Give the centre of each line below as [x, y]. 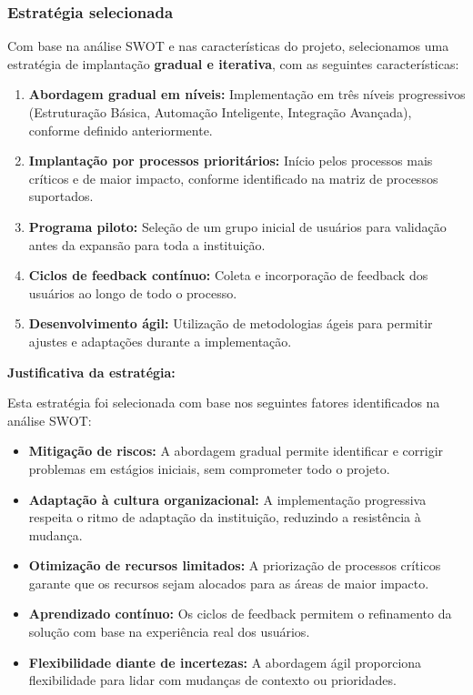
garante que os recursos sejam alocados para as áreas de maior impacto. [229, 583]
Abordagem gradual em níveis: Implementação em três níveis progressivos [247, 94]
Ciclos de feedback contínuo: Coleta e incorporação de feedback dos [228, 275]
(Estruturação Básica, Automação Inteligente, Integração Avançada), [220, 112]
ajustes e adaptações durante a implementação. [160, 341]
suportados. [61, 196]
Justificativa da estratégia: [91, 372]
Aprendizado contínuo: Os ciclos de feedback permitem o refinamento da [240, 614]
